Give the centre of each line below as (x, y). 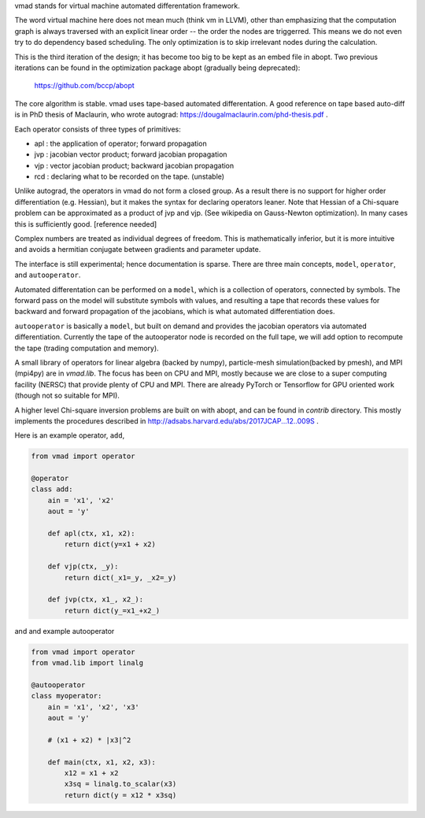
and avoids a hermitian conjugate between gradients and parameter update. (138, 250)
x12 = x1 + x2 (91, 773)
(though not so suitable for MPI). (67, 396)
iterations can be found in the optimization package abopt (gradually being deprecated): (157, 68)
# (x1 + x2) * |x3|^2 (89, 740)
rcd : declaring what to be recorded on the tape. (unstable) (129, 176)
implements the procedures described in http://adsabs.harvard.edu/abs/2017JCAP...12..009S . (166, 420)
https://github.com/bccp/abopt (85, 86)
